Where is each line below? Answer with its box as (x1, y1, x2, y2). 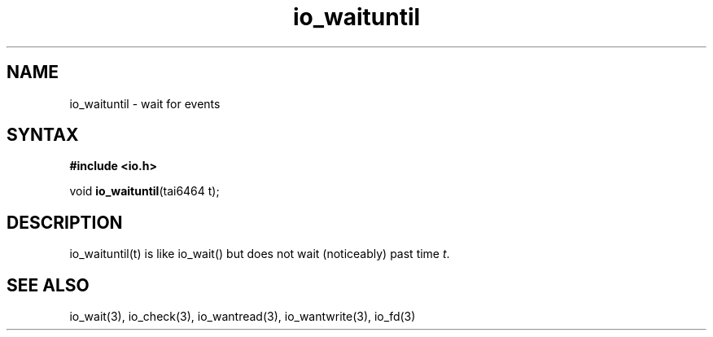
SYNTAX (7, 125, 79, 146)
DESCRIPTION (7, 212, 123, 233)
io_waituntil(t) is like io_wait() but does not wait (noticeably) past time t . (69, 247, 450, 261)
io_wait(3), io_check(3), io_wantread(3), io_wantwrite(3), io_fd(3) (69, 309, 416, 324)
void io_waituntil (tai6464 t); (69, 184, 220, 199)
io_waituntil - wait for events (69, 96, 221, 111)
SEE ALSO (7, 274, 90, 295)
